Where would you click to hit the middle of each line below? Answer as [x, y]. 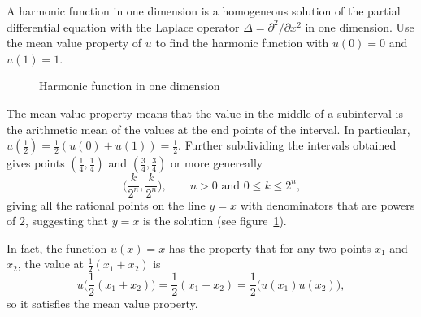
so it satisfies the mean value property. [102, 304]
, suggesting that [66, 221]
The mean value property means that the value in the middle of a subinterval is [205, 113]
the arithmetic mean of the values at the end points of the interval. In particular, [208, 129]
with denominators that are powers [328, 204]
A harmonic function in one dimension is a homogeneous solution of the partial [204, 11]
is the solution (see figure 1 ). [215, 221]
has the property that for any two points [270, 248]
